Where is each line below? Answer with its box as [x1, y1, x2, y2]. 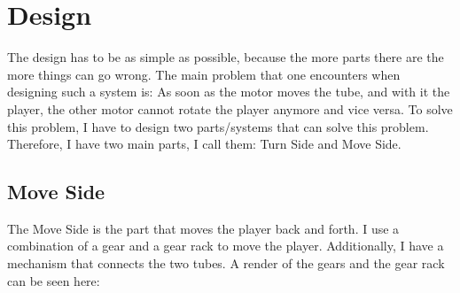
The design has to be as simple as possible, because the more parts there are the [7, 48, 444, 66]
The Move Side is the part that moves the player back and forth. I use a [7, 219, 400, 237]
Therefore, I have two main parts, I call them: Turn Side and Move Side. [7, 135, 402, 153]
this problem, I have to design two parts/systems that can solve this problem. [7, 117, 429, 135]
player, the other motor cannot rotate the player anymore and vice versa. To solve [7, 99, 453, 118]
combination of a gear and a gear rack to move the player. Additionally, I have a [7, 236, 444, 255]
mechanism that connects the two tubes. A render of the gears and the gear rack [7, 254, 445, 273]
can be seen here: [7, 271, 100, 289]
